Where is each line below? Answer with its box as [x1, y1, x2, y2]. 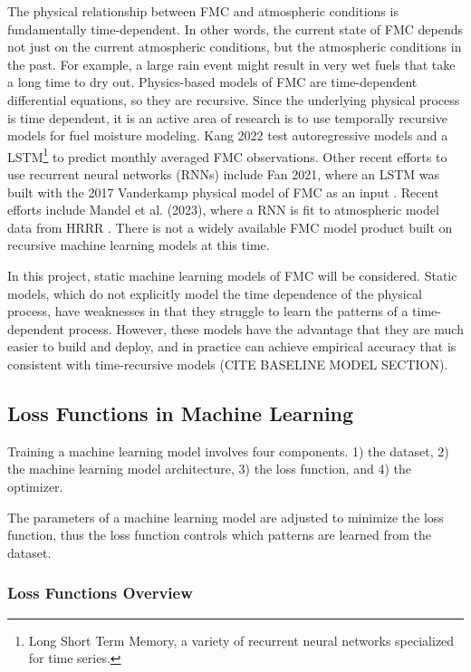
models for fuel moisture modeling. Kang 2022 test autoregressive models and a [7, 126, 448, 145]
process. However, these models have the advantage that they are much [68, 319, 464, 338]
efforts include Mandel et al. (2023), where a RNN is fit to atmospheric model [7, 200, 439, 219]
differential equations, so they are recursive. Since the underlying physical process [7, 90, 460, 109]
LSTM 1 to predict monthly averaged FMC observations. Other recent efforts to [7, 144, 447, 166]
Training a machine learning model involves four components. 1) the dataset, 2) [7, 441, 449, 460]
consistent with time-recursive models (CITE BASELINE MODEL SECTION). [7, 354, 448, 373]
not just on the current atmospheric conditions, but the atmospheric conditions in [7, 37, 462, 56]
